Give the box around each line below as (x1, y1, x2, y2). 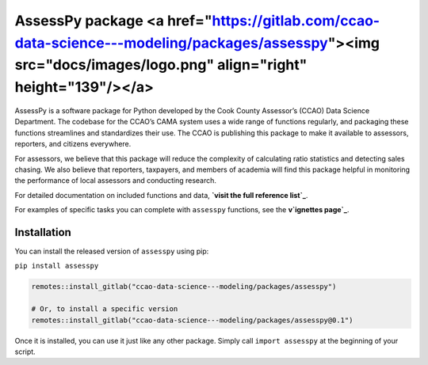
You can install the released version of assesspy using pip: (14, 246, 209, 256)
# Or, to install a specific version (31, 305, 178, 314)
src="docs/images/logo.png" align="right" (14, 56, 308, 74)
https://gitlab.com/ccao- (212, 12, 380, 29)
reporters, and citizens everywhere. (14, 139, 132, 149)
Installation (14, 226, 71, 239)
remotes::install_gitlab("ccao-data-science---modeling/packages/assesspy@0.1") (31, 315, 353, 325)
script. (14, 347, 36, 356)
